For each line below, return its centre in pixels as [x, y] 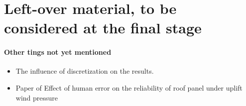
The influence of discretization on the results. [85, 71]
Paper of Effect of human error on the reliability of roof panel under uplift [129, 87]
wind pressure [37, 97]
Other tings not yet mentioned [58, 52]
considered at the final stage [103, 28]
